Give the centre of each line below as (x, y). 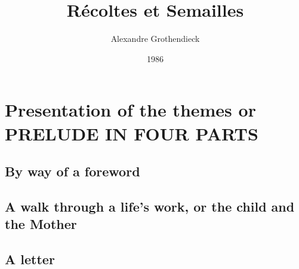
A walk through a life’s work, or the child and (150, 206)
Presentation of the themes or (130, 110)
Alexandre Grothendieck (155, 39)
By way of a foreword (73, 171)
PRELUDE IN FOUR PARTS (132, 133)
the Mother (41, 224)
